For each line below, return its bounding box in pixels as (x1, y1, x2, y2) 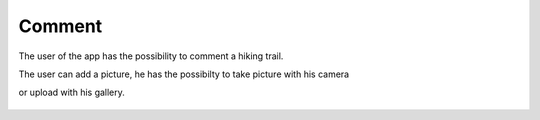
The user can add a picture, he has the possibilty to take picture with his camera (18, 68, 350, 80)
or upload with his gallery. (18, 86, 125, 99)
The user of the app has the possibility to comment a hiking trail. (18, 50, 284, 62)
